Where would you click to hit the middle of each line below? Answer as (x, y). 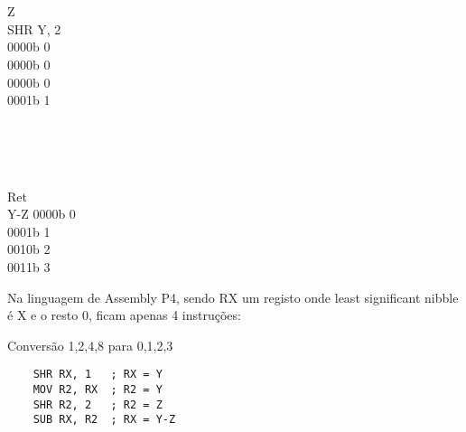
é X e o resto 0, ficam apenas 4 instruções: (124, 315)
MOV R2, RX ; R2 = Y (98, 389)
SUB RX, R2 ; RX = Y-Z (104, 420)
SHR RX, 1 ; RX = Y (98, 375)
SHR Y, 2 (34, 28)
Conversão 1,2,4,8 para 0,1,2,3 (90, 345)
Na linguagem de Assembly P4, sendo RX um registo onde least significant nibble (233, 297)
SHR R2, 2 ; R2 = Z (98, 404)
